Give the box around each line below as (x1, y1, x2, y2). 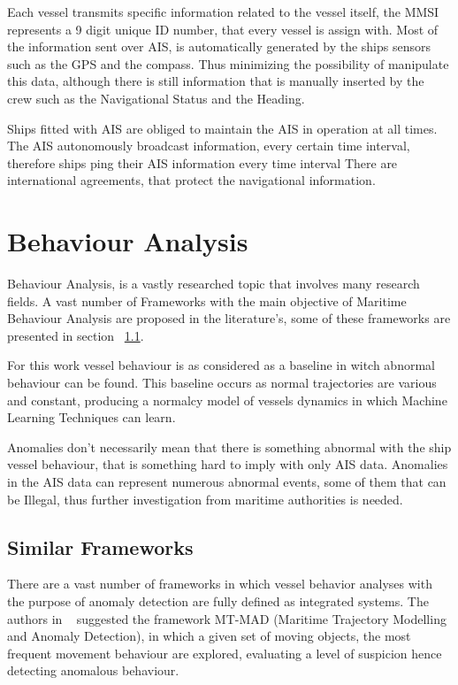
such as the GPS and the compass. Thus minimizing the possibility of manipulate (7, 54, 449, 73)
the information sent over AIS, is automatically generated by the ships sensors (7, 37, 431, 56)
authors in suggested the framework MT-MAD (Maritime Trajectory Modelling (7, 609, 447, 627)
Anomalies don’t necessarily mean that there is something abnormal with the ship (7, 437, 452, 456)
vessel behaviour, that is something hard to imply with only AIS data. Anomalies (7, 455, 448, 473)
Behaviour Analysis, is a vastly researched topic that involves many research (7, 274, 420, 293)
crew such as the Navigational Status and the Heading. (7, 89, 305, 107)
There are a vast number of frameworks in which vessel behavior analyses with (7, 574, 432, 593)
